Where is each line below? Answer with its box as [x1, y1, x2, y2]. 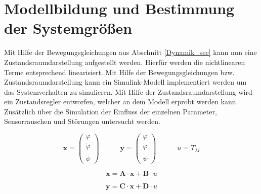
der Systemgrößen [4, 18, 133, 38]
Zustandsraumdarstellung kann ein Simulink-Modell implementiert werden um [4, 77, 247, 87]
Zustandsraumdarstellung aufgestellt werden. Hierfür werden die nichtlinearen [4, 56, 245, 67]
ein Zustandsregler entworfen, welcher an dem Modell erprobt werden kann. [4, 96, 238, 107]
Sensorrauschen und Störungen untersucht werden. [4, 116, 160, 126]
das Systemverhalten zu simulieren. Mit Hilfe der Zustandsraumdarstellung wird [4, 86, 252, 97]
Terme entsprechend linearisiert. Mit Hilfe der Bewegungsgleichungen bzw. [4, 67, 235, 77]
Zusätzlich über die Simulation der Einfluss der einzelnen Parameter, [4, 106, 217, 116]
